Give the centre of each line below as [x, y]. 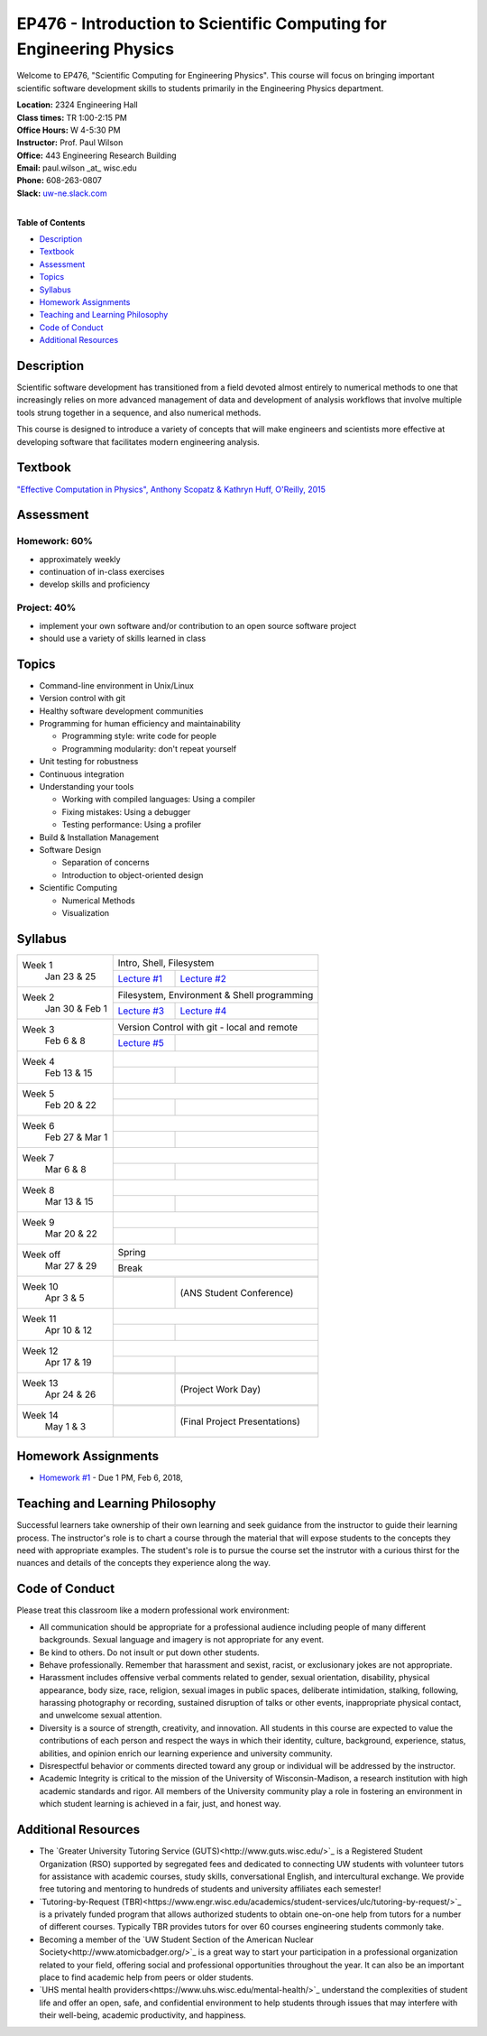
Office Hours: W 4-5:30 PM [69, 130]
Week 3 [38, 1029]
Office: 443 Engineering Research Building [96, 155]
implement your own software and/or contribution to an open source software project [198, 625]
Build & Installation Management [99, 837]
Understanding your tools [87, 787]
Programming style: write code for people [139, 736]
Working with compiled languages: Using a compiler [159, 800]
